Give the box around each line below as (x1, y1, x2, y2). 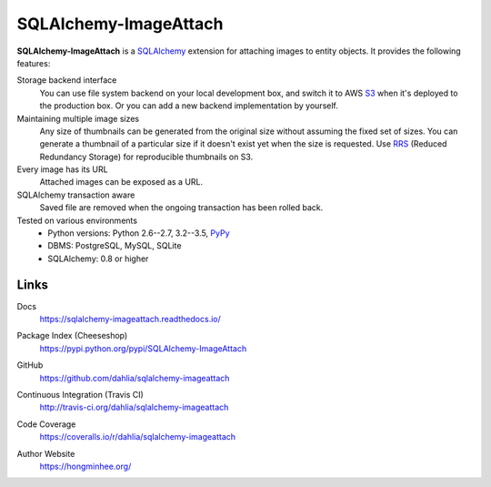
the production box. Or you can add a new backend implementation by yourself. (39, 100, 338, 111)
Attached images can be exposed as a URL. (39, 177, 204, 188)
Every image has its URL (16, 164, 108, 175)
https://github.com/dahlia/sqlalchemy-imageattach (39, 372, 230, 383)
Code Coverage (16, 419, 76, 430)
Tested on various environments (16, 215, 138, 226)
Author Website (16, 448, 75, 459)
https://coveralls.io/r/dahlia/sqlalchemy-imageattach (39, 431, 236, 442)
